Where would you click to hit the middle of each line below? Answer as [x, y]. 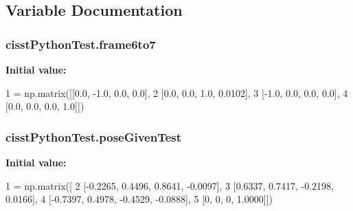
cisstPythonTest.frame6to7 [81, 44]
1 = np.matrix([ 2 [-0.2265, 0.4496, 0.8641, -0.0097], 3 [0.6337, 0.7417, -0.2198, [170, 185]
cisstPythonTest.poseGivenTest [94, 136]
